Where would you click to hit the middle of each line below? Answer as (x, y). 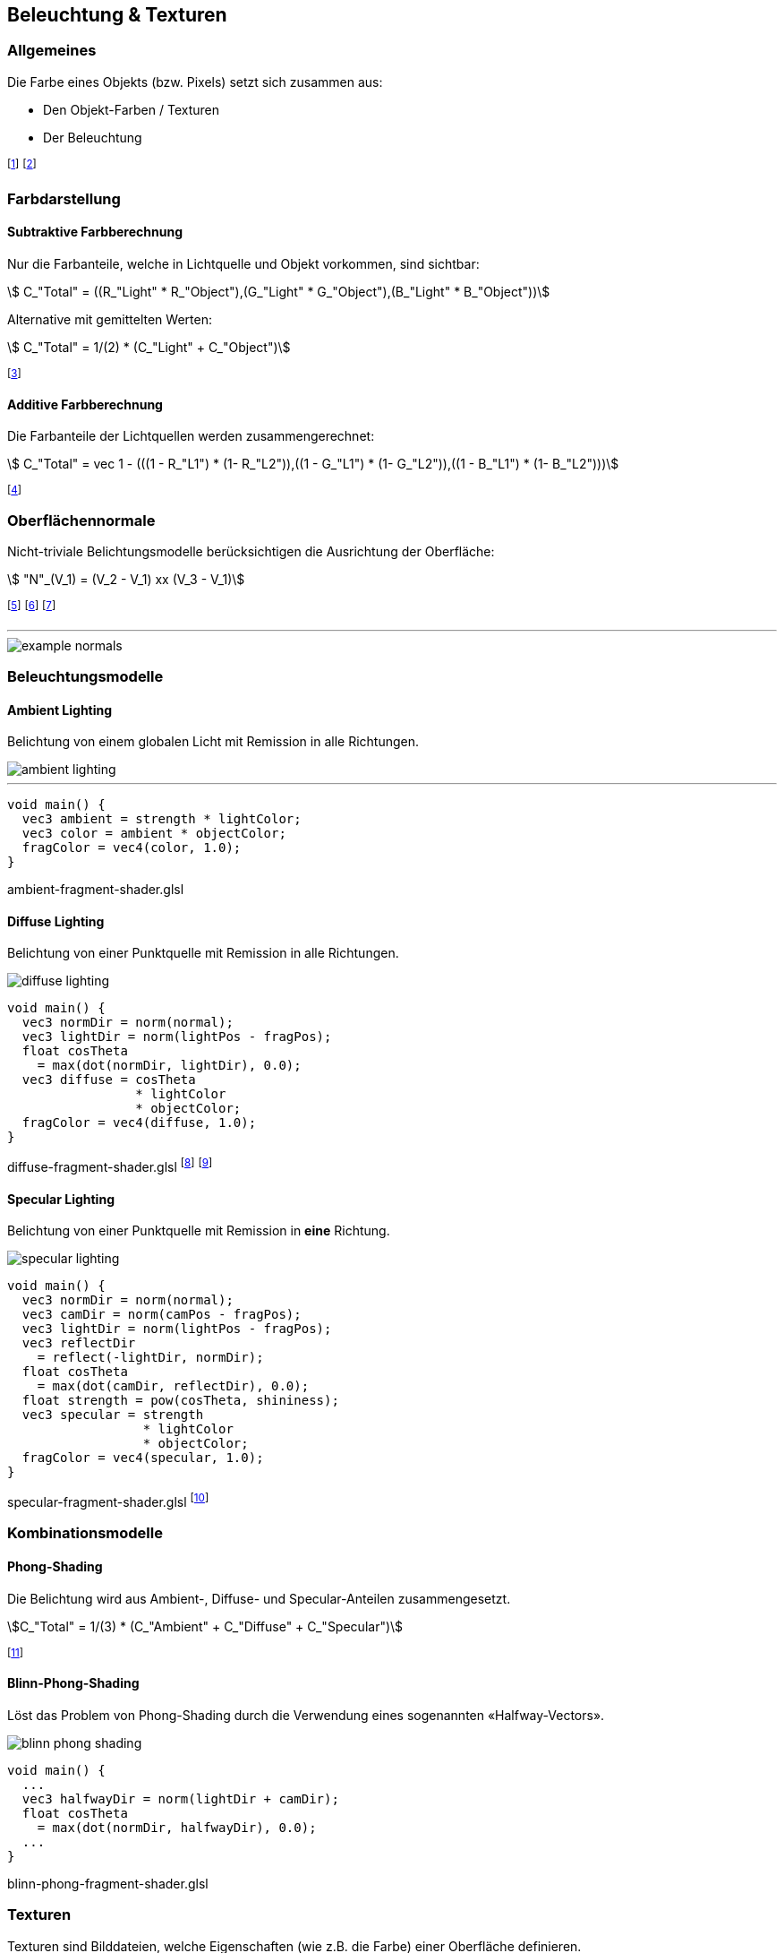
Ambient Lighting (60, 710)
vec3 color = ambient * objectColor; (154, 834)
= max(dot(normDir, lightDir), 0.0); (169, 1066)
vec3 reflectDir (79, 1343)
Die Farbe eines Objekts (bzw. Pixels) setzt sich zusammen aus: (195, 82)
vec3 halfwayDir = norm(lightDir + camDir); (180, 1798)
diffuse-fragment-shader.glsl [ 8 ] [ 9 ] (110, 1166)
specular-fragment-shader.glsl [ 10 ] (108, 1501)
